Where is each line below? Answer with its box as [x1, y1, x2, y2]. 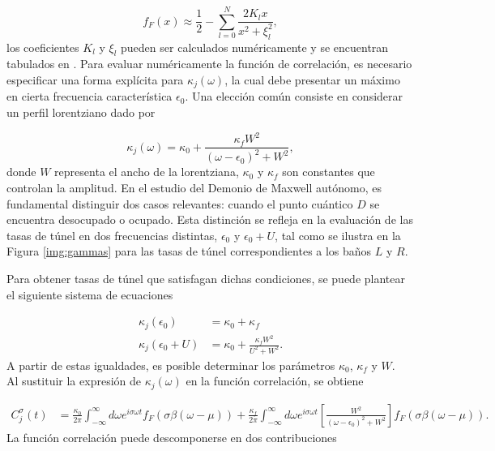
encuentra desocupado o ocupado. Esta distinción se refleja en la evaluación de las [6, 211, 413, 228]
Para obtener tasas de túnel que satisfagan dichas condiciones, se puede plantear [6, 270, 405, 287]
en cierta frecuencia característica [6, 88, 173, 105]
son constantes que [282, 163, 375, 180]
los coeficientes [6, 38, 79, 55]
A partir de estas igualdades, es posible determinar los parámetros [6, 356, 335, 373]
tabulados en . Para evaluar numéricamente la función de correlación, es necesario [6, 55, 412, 72]
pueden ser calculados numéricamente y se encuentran [121, 38, 389, 55]
